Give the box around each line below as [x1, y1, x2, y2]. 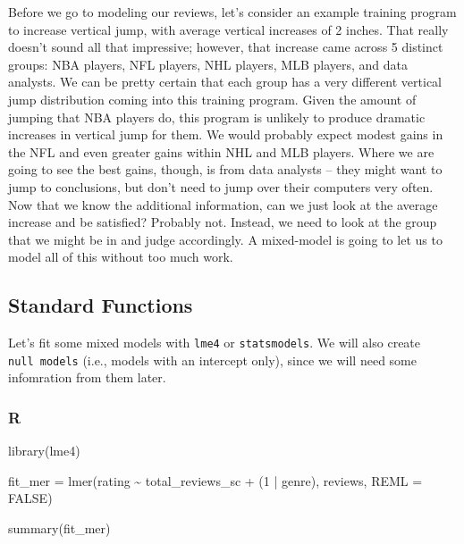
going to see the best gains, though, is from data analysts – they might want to [8, 160, 443, 179]
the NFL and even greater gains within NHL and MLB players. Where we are [8, 142, 434, 161]
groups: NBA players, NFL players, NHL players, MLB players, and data [8, 54, 409, 73]
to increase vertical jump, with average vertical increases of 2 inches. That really [8, 20, 449, 38]
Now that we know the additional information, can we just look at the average [8, 195, 438, 213]
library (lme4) [8, 441, 80, 460]
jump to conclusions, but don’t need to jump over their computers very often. [8, 177, 434, 196]
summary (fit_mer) [8, 519, 111, 538]
